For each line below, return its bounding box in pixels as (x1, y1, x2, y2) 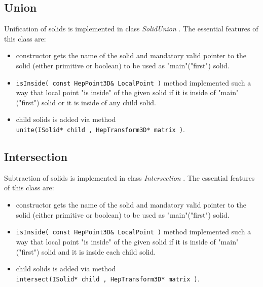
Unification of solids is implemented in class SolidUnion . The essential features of (4, 23, 258, 34)
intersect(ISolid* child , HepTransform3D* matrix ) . (16, 273, 200, 283)
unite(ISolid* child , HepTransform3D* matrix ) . (16, 124, 185, 135)
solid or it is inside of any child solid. (42, 97, 156, 107)
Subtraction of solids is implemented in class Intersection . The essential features (4, 172, 255, 183)
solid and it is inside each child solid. (42, 246, 156, 257)
